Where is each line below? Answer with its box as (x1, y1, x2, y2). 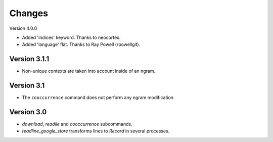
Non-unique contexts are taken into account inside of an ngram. (22, 68, 156, 74)
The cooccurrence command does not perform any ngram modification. (22, 94, 175, 101)
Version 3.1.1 (9, 55, 50, 63)
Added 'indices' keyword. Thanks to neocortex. (22, 34, 121, 40)
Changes (9, 8, 48, 19)
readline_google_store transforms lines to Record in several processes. (22, 128, 170, 134)
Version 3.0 (9, 108, 47, 116)
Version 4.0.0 (9, 25, 37, 31)
